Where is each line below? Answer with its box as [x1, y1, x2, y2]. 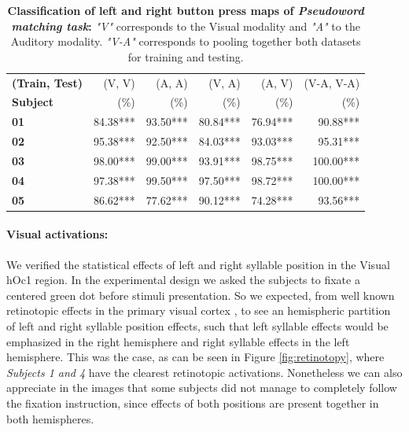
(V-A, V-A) [304, 74, 360, 90]
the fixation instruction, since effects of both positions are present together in [6, 394, 379, 411]
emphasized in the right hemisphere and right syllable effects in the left [6, 333, 350, 349]
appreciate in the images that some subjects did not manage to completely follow [6, 379, 397, 396]
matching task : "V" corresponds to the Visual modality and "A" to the [11, 17, 360, 34]
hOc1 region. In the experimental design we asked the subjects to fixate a [6, 271, 360, 288]
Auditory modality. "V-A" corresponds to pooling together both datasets [10, 33, 361, 50]
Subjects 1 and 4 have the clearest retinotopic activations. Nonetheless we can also [6, 364, 403, 380]
